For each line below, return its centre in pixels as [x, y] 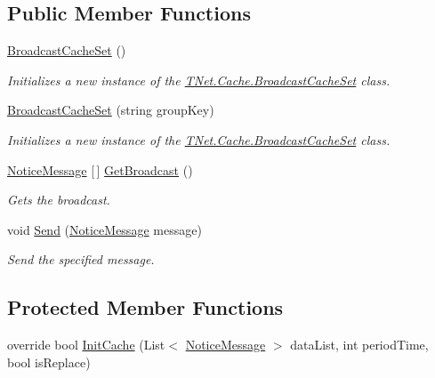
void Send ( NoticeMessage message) [105, 229]
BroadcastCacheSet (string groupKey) [111, 110]
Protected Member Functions [145, 307]
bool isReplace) [49, 362]
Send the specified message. [81, 259]
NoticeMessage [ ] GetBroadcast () [100, 169]
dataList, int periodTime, [359, 345]
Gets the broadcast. [59, 200]
